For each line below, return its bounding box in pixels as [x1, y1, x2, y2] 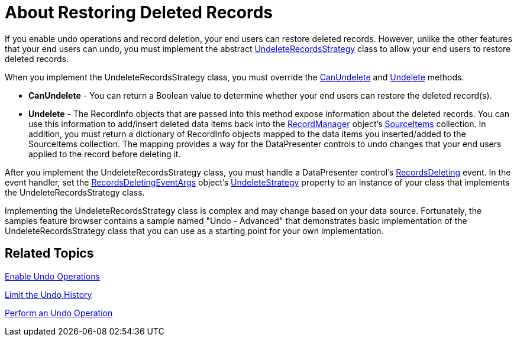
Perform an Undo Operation [5, 307, 113, 318]
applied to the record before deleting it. [28, 148, 181, 159]
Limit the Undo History [5, 289, 92, 300]
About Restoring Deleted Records [5, 2, 273, 22]
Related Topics [5, 246, 94, 261]
